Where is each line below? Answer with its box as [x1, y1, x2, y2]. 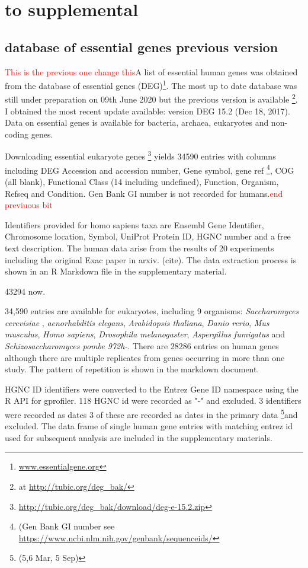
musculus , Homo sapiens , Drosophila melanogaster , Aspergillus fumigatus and [5, 328, 285, 340]
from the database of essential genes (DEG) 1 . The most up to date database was [5, 78, 297, 91]
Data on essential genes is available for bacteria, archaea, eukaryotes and [5, 116, 269, 129]
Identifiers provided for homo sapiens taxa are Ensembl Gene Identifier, [5, 218, 264, 231]
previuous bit [5, 199, 53, 211]
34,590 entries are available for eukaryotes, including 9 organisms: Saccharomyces [5, 305, 299, 317]
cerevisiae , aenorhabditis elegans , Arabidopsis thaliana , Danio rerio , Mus [5, 316, 269, 328]
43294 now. [5, 285, 46, 297]
